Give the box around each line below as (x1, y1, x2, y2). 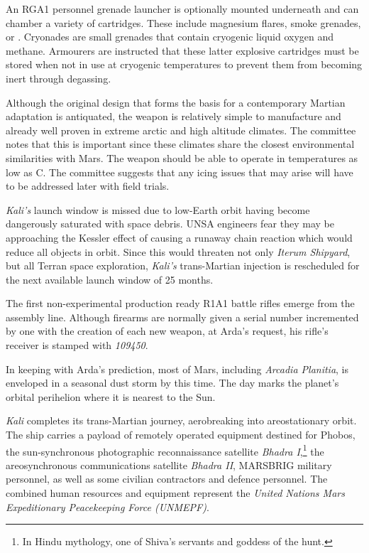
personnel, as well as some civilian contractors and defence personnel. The (6, 471, 328, 486)
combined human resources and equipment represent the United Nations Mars (6, 485, 345, 500)
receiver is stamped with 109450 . (6, 338, 148, 353)
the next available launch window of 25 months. (6, 272, 214, 286)
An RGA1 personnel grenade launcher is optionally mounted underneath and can (6, 1, 359, 16)
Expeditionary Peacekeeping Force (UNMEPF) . (6, 499, 209, 514)
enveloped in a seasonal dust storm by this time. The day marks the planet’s (6, 375, 339, 390)
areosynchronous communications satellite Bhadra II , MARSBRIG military (6, 457, 332, 472)
